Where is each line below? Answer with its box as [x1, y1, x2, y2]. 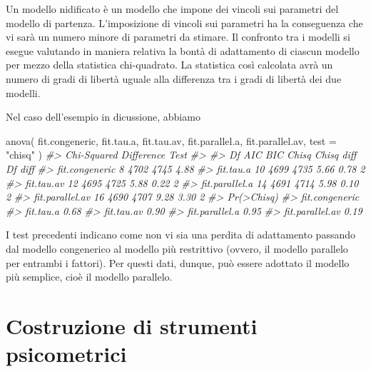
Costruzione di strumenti [6, 311, 258, 340]
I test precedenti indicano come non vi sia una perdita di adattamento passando [6, 227, 355, 242]
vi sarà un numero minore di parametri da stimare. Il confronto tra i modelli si [6, 29, 350, 44]
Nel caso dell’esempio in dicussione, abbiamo [6, 109, 200, 124]
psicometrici [6, 339, 127, 368]
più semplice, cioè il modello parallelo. [6, 269, 173, 284]
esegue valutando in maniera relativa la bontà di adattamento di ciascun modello [6, 43, 360, 58]
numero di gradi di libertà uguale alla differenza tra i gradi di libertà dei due [6, 71, 342, 86]
